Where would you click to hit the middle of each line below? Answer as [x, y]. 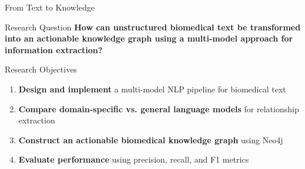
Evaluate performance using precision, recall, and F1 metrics [134, 159]
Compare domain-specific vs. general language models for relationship [159, 108]
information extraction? [54, 49]
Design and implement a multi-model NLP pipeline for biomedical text [152, 89]
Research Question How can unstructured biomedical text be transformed [153, 27]
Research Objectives [41, 69]
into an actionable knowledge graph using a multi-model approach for [149, 38]
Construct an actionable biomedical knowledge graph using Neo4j [151, 139]
